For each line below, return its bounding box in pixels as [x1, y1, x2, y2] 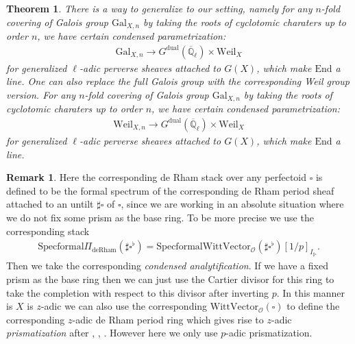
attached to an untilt [6, 197, 94, 211]
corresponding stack [6, 223, 90, 238]
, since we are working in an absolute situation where [121, 197, 344, 211]
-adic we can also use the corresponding [40, 299, 208, 313]
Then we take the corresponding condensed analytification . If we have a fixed [6, 258, 328, 273]
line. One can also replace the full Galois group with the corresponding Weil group [6, 74, 350, 88]
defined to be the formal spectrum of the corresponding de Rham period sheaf [6, 183, 334, 197]
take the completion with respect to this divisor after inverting [6, 285, 269, 299]
